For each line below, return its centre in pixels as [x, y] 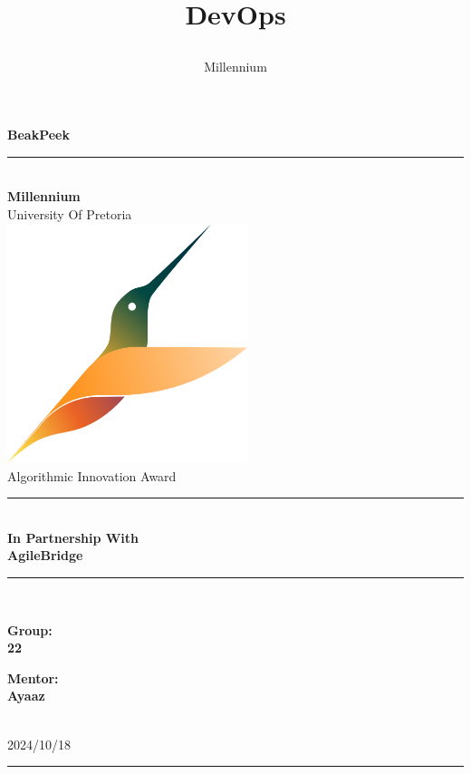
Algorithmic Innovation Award [92, 475]
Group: [30, 629]
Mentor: [33, 677]
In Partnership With [73, 537]
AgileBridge [45, 555]
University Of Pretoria [70, 213]
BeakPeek [38, 135]
